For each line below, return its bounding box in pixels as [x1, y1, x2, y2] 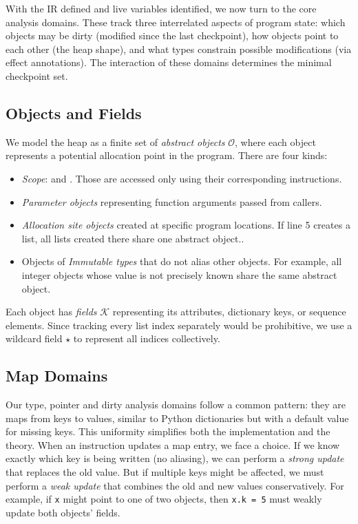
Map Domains [6, 365, 108, 386]
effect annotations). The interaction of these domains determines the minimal [6, 55, 332, 70]
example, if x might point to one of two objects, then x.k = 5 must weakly [6, 492, 322, 506]
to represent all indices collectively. [73, 331, 220, 346]
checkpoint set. [6, 68, 68, 83]
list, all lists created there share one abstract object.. [21, 231, 244, 245]
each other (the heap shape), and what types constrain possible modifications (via [6, 41, 352, 56]
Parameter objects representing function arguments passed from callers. [21, 194, 322, 209]
